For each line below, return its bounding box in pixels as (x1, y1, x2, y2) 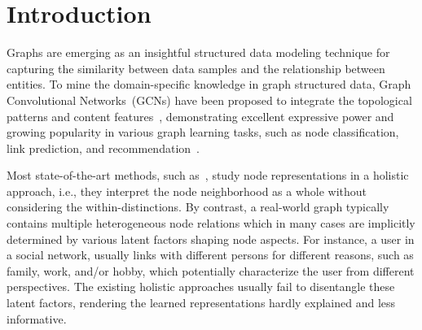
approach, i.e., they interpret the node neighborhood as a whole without (7, 182, 367, 199)
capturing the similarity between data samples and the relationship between (7, 59, 385, 76)
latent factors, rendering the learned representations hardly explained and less (7, 294, 396, 311)
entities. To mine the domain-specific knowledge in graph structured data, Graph (7, 76, 411, 93)
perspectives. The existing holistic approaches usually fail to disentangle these (7, 278, 395, 295)
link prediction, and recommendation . (7, 139, 200, 156)
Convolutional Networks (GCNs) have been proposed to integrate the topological (7, 91, 412, 108)
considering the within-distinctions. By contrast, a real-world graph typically (7, 198, 389, 215)
